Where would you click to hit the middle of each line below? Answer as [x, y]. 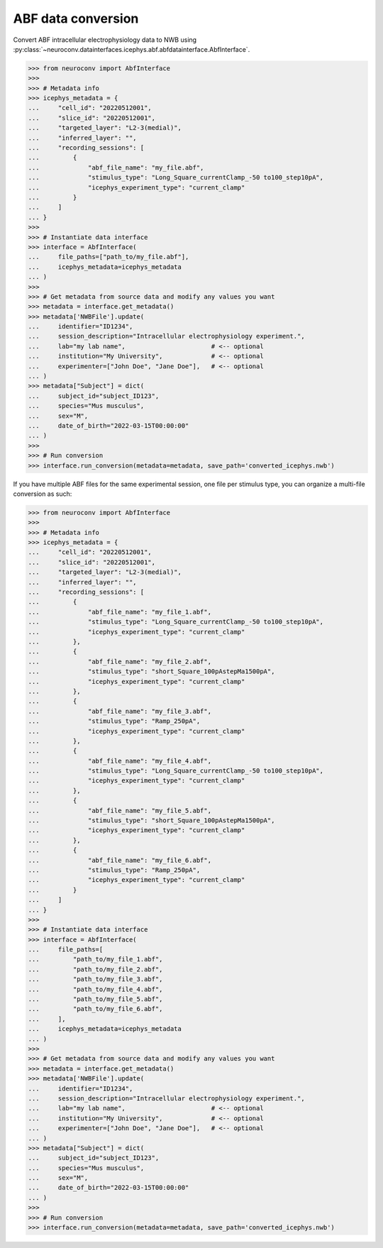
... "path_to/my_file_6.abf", [95, 1009]
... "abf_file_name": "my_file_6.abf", [120, 860]
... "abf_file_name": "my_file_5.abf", [120, 810]
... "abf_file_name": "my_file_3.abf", [120, 711]
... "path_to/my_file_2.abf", [95, 969]
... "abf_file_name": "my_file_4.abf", [120, 761]
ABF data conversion [76, 18]
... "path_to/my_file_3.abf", [95, 979]
